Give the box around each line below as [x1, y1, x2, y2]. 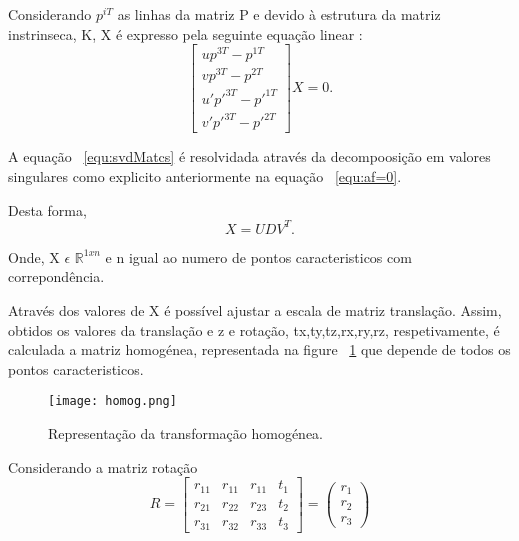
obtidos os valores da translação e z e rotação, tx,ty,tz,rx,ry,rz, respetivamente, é [8, 319, 500, 340]
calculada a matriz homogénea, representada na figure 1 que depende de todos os [8, 339, 511, 360]
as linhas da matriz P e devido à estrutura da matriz [117, 4, 441, 24]
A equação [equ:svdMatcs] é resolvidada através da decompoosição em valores [8, 146, 491, 167]
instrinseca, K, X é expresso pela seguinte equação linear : [8, 23, 363, 44]
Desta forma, [8, 199, 87, 220]
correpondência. [8, 266, 105, 287]
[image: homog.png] [48, 394, 177, 409]
